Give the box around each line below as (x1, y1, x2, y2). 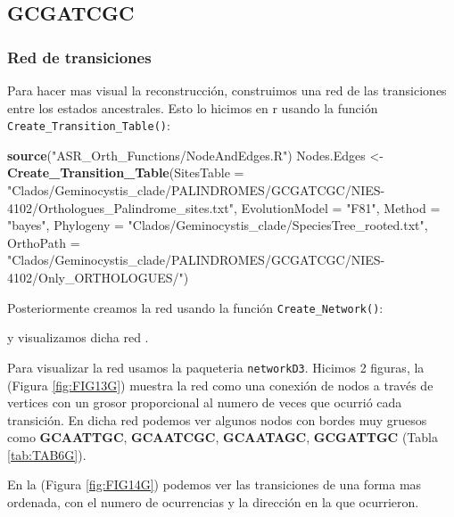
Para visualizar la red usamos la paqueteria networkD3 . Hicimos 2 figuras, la (7, 357, 425, 376)
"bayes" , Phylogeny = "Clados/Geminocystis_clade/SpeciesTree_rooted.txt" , (7, 216, 428, 234)
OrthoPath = (7, 233, 80, 251)
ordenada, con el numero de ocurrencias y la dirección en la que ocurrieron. (7, 493, 419, 512)
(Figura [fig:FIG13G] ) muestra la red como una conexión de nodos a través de (7, 375, 433, 394)
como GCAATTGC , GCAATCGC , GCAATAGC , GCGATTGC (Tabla (7, 428, 438, 447)
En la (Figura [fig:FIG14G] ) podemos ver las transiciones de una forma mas (7, 475, 422, 494)
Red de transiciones (7, 45, 152, 68)
